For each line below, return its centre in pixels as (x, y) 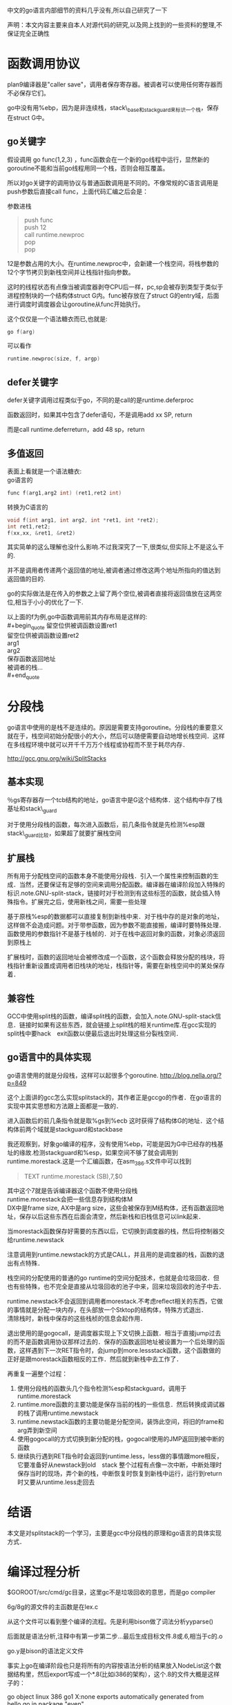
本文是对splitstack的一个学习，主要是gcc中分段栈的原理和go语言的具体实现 (115, 1533)
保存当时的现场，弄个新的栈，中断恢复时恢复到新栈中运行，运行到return (119, 1473)
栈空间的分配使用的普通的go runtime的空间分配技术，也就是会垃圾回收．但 (113, 1277)
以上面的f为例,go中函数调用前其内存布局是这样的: (77, 617)
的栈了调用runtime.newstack (58, 1413)
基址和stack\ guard (32, 809)
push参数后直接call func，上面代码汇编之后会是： (78, 191)
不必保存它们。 (28, 93)
